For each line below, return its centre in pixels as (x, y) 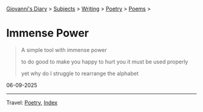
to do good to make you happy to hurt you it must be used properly (105, 61)
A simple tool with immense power (64, 50)
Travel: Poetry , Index (32, 102)
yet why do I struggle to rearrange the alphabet (80, 73)
